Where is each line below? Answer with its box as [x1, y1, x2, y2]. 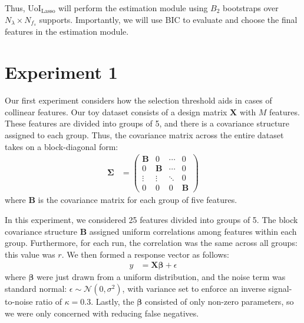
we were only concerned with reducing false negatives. [5, 307, 199, 319]
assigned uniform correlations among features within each [89, 225, 297, 237]
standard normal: [5, 282, 67, 294]
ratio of [35, 295, 62, 307]
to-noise [5, 295, 33, 307]
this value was [5, 248, 55, 260]
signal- [268, 282, 292, 294]
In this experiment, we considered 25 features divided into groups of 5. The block [5, 213, 298, 225]
